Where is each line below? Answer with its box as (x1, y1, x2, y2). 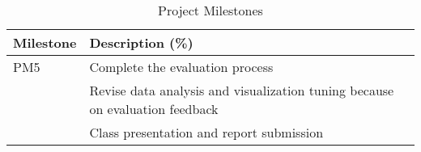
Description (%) (89, 33, 193, 52)
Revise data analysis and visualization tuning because (89, 81, 394, 99)
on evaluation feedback (89, 99, 219, 118)
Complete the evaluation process (89, 57, 274, 76)
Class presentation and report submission (89, 123, 324, 141)
